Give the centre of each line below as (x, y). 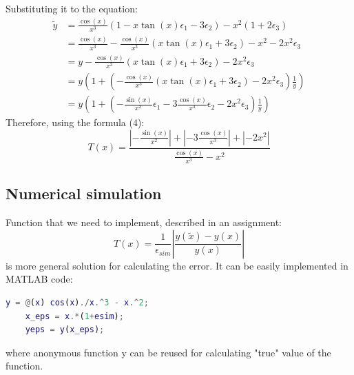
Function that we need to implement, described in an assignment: (144, 222)
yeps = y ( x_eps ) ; (65, 330)
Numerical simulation (84, 193)
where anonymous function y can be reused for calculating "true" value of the (168, 352)
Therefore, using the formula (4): (75, 122)
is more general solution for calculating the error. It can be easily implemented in (177, 265)
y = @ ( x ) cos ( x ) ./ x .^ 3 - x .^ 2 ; (77, 303)
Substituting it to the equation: (72, 8)
